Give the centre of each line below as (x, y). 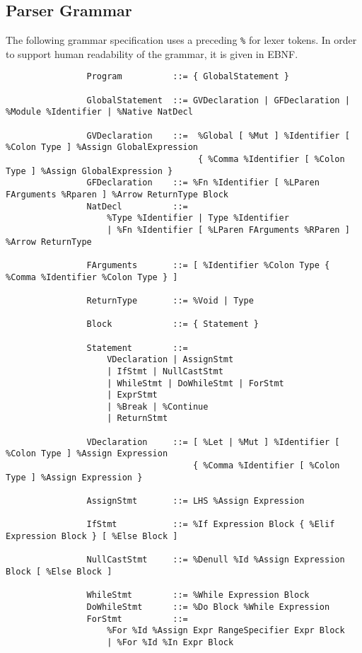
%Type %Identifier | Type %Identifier (198, 218)
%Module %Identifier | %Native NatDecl (99, 112)
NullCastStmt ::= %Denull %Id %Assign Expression (216, 560)
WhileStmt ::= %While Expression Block (198, 595)
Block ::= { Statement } (173, 324)
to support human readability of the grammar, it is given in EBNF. (152, 53)
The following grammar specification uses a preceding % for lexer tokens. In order (181, 40)
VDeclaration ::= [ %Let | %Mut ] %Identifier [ (213, 442)
